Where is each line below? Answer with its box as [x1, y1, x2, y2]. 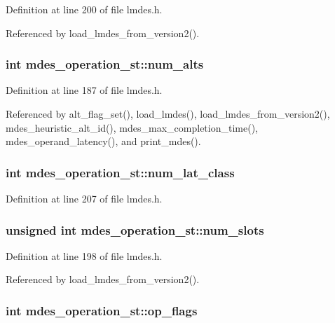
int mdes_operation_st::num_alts [6, 55, 204, 73]
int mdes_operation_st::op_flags [6, 301, 198, 319]
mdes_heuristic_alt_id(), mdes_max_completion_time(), [6, 120, 258, 135]
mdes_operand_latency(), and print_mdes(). [6, 134, 201, 149]
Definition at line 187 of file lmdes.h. [6, 83, 163, 97]
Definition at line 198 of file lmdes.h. [6, 248, 163, 263]
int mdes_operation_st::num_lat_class [6, 163, 235, 181]
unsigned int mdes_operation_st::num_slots [6, 221, 264, 238]
